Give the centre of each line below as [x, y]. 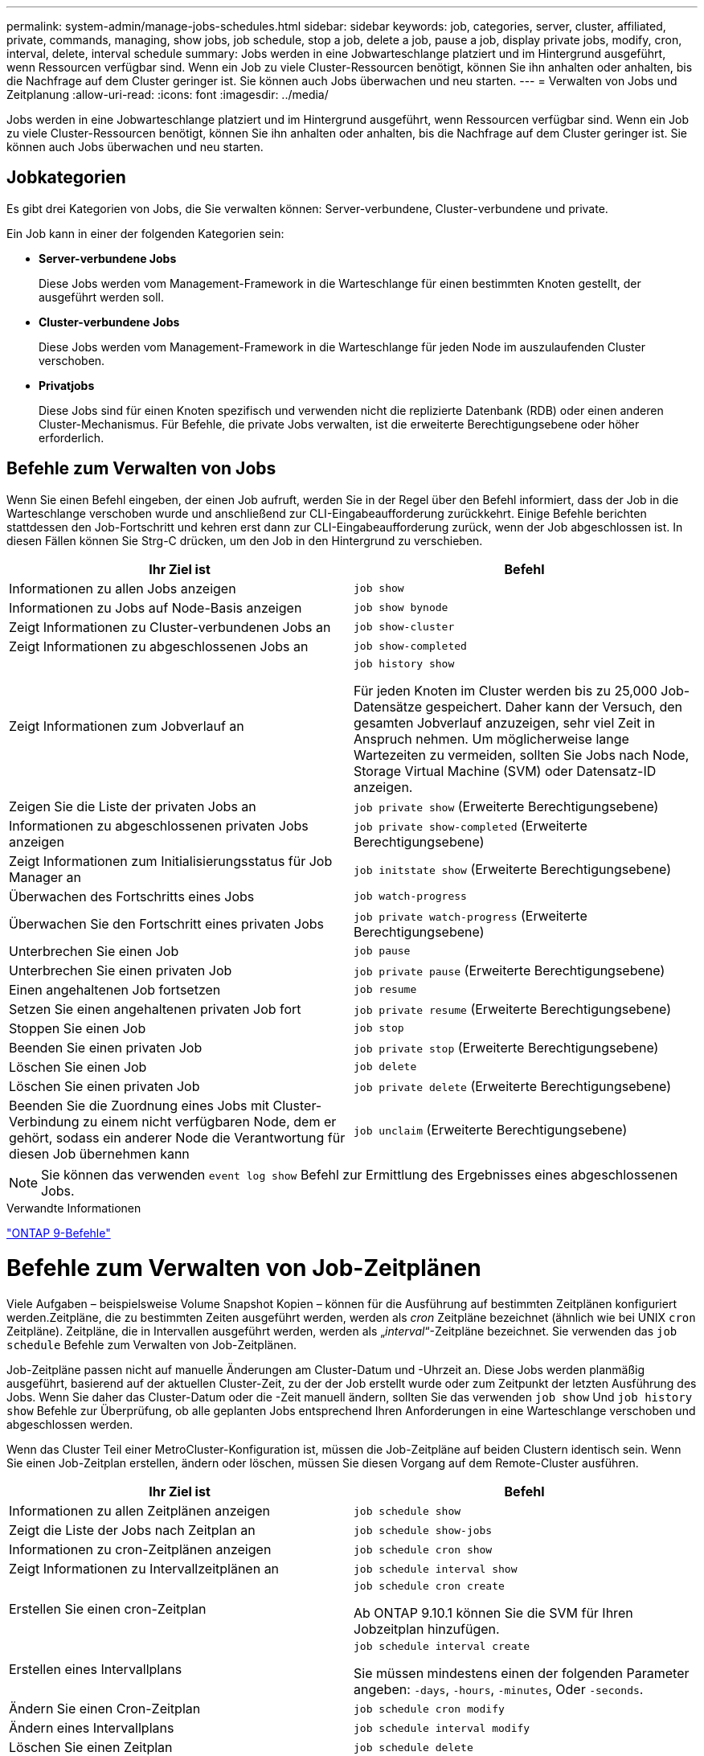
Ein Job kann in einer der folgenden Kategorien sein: [145, 233]
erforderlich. [72, 437]
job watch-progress [410, 896]
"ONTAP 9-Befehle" [59, 1233]
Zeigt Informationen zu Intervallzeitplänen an [144, 1569]
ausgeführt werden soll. [101, 297]
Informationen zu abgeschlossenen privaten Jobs [159, 825]
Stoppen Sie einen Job [78, 1028]
